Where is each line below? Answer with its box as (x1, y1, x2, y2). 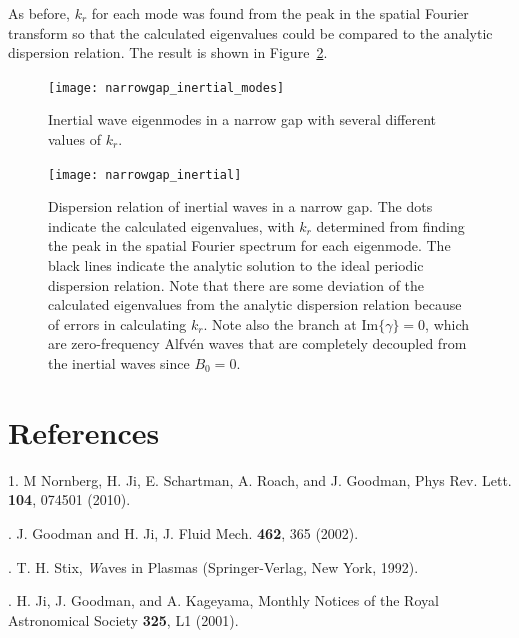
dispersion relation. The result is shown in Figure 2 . (8, 42, 328, 63)
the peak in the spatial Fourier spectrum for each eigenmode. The (48, 235, 451, 256)
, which (425, 313, 470, 334)
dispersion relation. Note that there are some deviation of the (48, 274, 425, 295)
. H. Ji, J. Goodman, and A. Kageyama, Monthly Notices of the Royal (8, 590, 439, 611)
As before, (8, 3, 70, 23)
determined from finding (316, 215, 465, 236)
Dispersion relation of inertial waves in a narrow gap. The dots (48, 196, 433, 217)
